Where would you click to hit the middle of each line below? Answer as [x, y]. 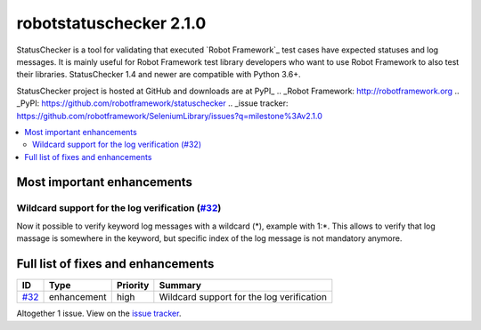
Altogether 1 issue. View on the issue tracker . [99, 314]
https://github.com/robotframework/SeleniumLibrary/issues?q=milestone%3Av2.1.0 [169, 116]
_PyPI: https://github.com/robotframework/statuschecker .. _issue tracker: [152, 103]
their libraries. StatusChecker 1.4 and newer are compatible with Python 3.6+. [159, 75]
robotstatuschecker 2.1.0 [111, 23]
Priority [133, 286]
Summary [180, 286]
